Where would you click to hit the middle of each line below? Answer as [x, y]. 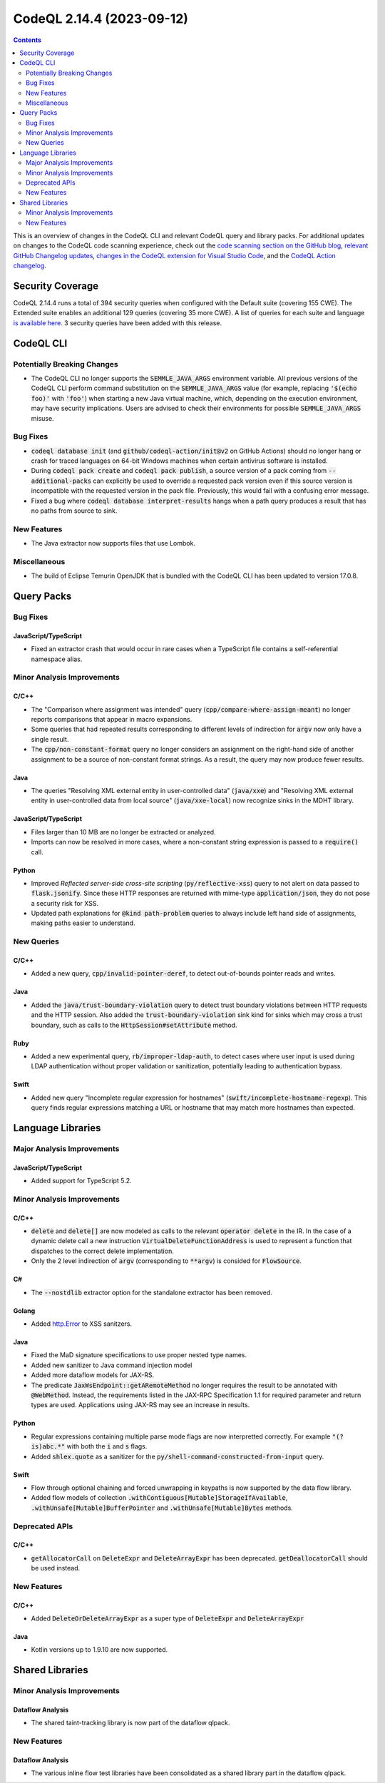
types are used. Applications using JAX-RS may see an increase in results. [140, 1405]
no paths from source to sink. [74, 511]
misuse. [42, 418]
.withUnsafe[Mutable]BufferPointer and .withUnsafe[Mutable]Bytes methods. [162, 1508]
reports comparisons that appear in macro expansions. [112, 720]
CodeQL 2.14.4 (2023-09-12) [101, 19]
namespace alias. [57, 659]
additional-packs [61, 481]
